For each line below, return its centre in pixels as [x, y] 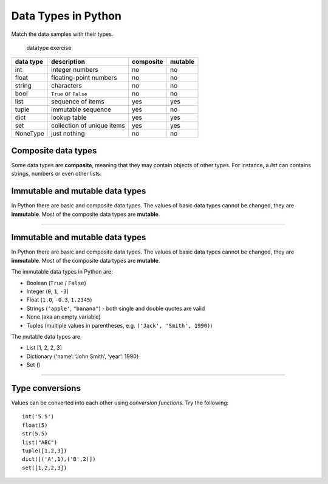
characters [66, 86]
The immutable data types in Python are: [62, 272]
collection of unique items [88, 126]
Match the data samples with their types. [62, 34]
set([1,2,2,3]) [45, 468]
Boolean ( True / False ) [56, 283]
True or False [69, 94]
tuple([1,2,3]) [45, 451]
